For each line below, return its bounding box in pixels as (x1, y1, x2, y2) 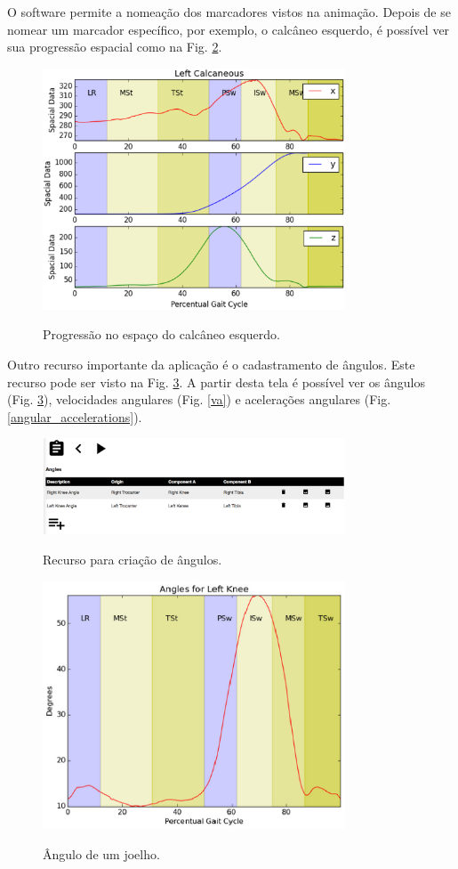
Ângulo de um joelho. (43, 844, 160, 863)
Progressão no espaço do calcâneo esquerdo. (43, 325, 280, 344)
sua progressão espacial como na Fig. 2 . (7, 37, 222, 56)
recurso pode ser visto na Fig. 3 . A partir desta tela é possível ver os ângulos (7, 372, 426, 391)
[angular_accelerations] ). (7, 407, 142, 426)
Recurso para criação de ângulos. (43, 549, 222, 568)
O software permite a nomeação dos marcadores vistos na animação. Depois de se (7, 3, 451, 20)
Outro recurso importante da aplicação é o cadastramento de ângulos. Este (7, 355, 415, 374)
